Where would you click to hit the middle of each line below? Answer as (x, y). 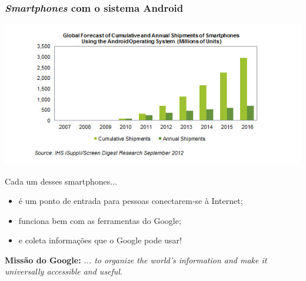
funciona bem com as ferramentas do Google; (100, 220)
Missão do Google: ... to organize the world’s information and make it (136, 260)
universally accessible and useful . (64, 271)
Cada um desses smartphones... (61, 181)
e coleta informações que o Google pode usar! (100, 240)
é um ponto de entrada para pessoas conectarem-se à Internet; (131, 201)
